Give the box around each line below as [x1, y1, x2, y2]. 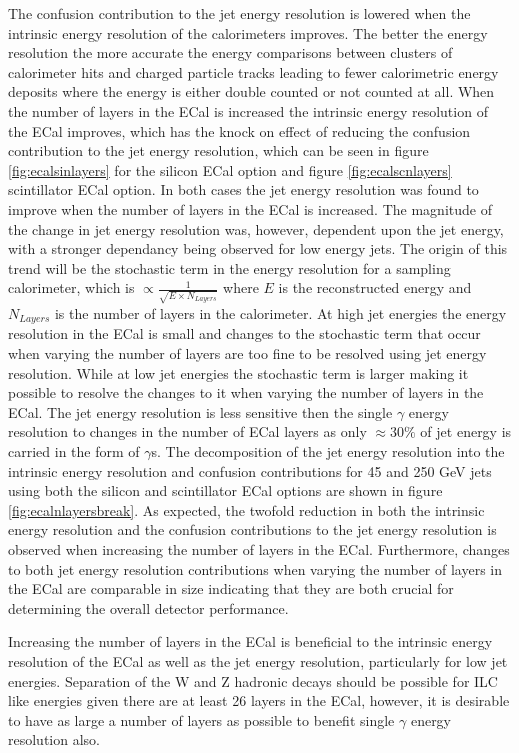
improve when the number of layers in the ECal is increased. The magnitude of [8, 198, 492, 219]
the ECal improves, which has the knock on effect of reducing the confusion [8, 120, 471, 141]
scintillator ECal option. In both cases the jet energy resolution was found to [8, 179, 479, 200]
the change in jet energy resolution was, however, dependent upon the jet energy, [8, 218, 504, 239]
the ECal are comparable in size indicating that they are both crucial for [8, 578, 454, 599]
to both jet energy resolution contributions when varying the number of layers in [8, 558, 503, 579]
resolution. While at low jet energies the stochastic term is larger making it [8, 362, 469, 383]
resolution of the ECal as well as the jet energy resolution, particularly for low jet [8, 650, 508, 671]
